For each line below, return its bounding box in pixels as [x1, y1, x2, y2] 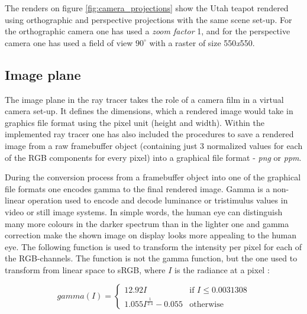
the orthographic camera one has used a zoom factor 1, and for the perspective [5, 25, 290, 37]
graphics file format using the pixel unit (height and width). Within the [5, 116, 264, 128]
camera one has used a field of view [5, 36, 133, 48]
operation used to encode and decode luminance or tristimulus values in [27, 194, 288, 206]
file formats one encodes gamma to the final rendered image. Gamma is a [5, 182, 270, 195]
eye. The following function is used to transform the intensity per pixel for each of [5, 240, 302, 253]
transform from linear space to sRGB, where [5, 263, 166, 276]
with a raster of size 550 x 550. [149, 36, 255, 48]
